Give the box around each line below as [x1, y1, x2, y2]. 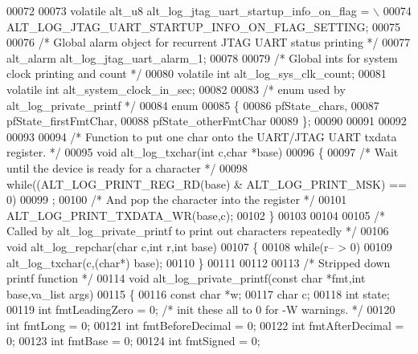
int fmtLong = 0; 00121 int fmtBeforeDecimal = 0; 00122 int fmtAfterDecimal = [6, 316, 404, 333]
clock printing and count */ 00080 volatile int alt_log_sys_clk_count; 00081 [6, 65, 387, 82]
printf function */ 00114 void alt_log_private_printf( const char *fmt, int [6, 270, 366, 287]
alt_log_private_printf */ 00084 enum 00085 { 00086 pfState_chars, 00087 [6, 96, 379, 113]
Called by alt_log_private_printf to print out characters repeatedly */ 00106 [6, 222, 389, 239]
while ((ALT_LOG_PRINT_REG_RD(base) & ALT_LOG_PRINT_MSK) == [6, 175, 407, 192]
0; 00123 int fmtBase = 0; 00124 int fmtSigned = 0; [6, 332, 260, 349]
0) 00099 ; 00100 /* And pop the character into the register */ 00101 [6, 191, 347, 208]
